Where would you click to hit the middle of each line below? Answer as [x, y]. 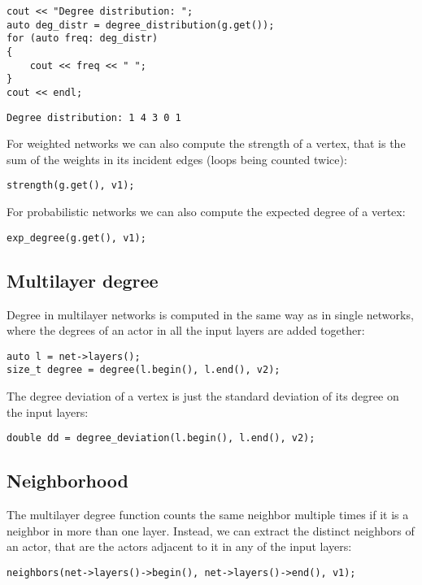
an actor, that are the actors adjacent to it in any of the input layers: [179, 546]
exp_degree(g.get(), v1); [76, 238]
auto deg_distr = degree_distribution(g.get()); [141, 25]
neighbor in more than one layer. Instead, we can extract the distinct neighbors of [211, 530]
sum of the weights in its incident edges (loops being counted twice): [177, 159]
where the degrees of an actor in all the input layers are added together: [186, 330]
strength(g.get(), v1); [71, 186]
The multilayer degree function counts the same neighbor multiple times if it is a [208, 515]
